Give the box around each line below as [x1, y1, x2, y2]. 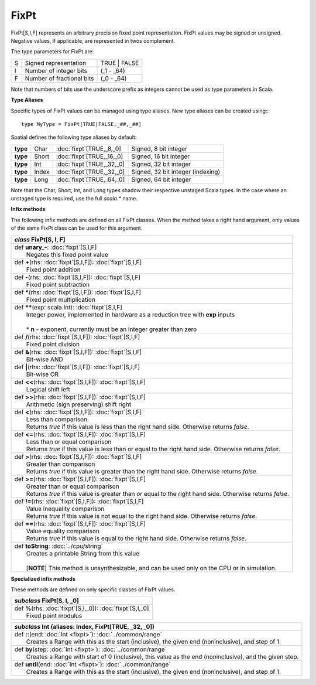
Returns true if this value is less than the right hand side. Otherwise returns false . [26, 422, 249, 431]
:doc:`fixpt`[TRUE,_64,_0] [56, 175, 125, 183]
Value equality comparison [26, 527, 99, 535]
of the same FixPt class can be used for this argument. [11, 224, 143, 231]
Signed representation [25, 59, 87, 67]
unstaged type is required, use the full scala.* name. [11, 195, 138, 202]
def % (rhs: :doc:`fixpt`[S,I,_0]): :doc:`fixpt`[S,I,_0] [14, 604, 149, 612]
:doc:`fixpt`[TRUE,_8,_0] [56, 144, 121, 152]
